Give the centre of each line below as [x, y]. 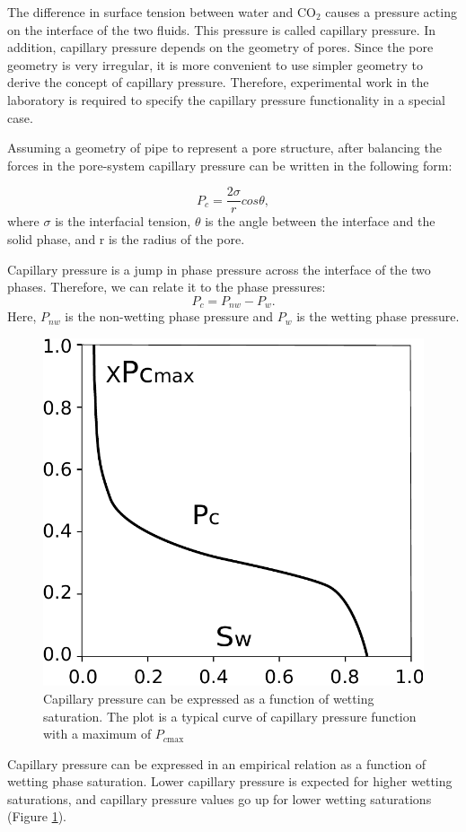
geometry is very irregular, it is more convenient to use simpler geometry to [215, 64]
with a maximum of [97, 734]
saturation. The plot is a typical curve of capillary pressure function [230, 716]
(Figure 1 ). [37, 816]
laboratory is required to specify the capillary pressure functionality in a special [226, 99]
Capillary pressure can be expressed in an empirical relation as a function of [217, 763]
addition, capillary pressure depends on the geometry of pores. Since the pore [220, 47]
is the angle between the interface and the [320, 221]
